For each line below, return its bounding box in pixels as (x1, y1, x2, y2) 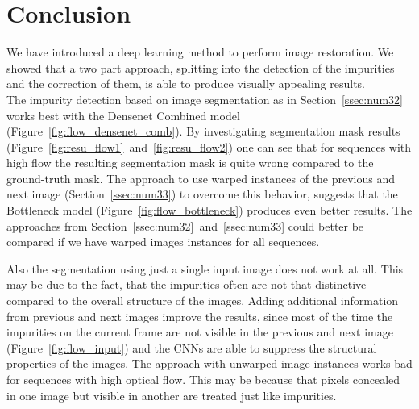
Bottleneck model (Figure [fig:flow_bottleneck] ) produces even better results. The (6, 202, 413, 219)
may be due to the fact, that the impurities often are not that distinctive (6, 276, 367, 293)
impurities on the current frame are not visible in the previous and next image (6, 323, 393, 340)
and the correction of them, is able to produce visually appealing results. (6, 75, 365, 92)
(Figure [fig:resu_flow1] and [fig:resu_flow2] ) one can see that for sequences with (6, 138, 412, 155)
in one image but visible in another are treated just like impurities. (6, 386, 337, 403)
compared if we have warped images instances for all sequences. (6, 233, 320, 250)
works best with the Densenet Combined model (6, 106, 240, 123)
